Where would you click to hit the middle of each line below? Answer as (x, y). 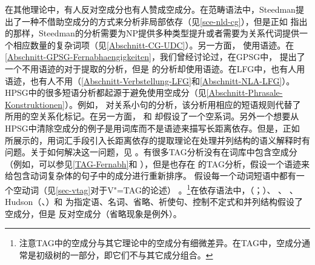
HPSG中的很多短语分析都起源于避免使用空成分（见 (106, 92)
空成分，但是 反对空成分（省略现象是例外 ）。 (93, 213)
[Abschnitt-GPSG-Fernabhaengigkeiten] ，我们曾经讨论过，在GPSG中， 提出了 (155, 57)
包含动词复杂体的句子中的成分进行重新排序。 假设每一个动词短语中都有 (154, 176)
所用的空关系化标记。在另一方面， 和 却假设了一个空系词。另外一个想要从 (152, 116)
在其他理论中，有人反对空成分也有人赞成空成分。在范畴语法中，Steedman (150, 9)
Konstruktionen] (35, 104)
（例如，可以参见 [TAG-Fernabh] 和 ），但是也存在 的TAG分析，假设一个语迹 (153, 163)
